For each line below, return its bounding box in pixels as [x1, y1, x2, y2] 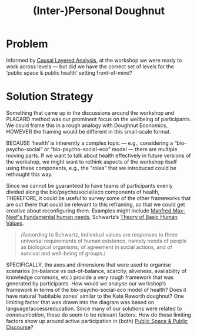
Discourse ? [6, 324, 34, 331]
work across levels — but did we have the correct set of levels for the [6, 63, 175, 70]
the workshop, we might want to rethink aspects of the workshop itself [6, 158, 178, 165]
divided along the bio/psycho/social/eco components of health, [6, 188, 160, 195]
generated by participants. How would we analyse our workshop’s [6, 280, 166, 287]
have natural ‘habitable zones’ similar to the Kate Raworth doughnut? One [6, 292, 184, 300]
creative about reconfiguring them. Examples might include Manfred [6, 207, 172, 214]
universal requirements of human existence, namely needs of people [20, 237, 187, 244]
